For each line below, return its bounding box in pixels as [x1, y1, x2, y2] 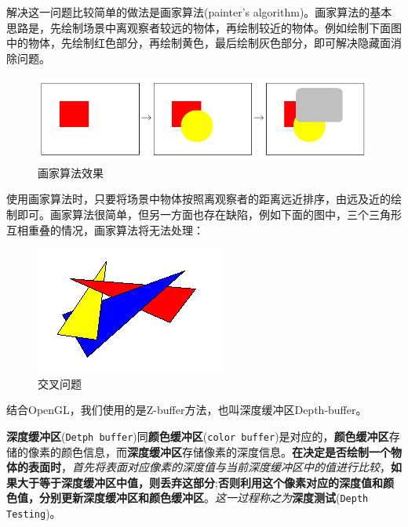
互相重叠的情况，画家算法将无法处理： [6, 221, 204, 238]
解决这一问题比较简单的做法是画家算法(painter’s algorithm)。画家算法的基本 [6, 4, 392, 20]
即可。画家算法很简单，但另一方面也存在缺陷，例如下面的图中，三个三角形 [16, 205, 402, 222]
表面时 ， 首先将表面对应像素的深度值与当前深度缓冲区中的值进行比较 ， [27, 459, 391, 475]
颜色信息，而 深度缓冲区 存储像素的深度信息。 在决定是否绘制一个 [60, 443, 391, 460]
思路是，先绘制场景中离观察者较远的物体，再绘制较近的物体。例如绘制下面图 [6, 19, 402, 35]
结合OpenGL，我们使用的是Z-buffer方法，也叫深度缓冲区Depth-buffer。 [6, 402, 367, 418]
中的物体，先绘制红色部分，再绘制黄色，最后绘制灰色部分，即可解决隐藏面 [6, 35, 391, 51]
